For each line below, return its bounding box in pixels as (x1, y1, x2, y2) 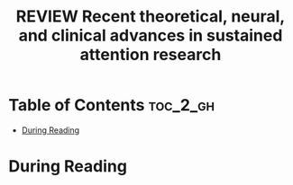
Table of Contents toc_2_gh (8, 95, 215, 116)
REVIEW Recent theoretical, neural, (15, 6, 286, 27)
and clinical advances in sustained (18, 25, 283, 46)
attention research (79, 45, 222, 65)
